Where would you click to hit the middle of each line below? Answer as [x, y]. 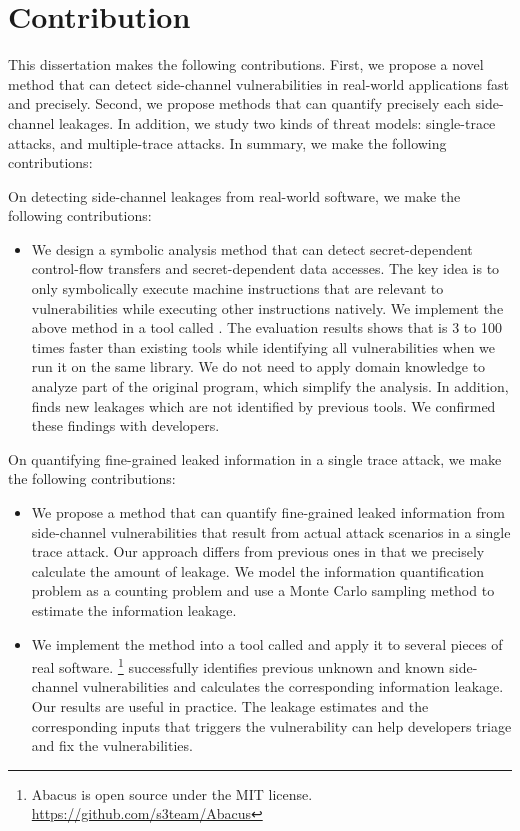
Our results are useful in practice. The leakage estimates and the [230, 706]
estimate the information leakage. [134, 609]
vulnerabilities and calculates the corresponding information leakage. [293, 686]
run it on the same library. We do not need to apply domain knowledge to [258, 366]
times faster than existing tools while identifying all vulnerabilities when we [263, 346]
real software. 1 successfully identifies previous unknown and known [238, 665]
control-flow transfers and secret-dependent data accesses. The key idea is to [265, 268]
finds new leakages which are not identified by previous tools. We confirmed [263, 405]
